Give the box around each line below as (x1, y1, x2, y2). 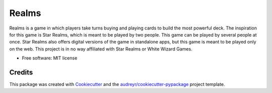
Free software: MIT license (22, 55, 78, 61)
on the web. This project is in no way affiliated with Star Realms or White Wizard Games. (9, 45, 192, 52)
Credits (9, 68, 33, 76)
